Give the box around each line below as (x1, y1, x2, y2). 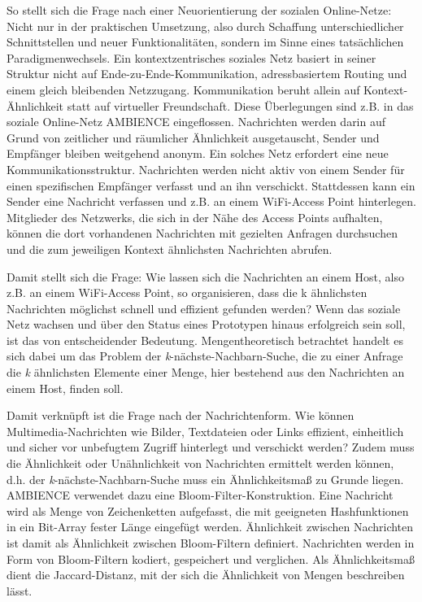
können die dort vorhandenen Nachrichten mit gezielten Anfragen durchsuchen (7, 225, 398, 242)
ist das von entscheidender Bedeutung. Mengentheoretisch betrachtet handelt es (7, 331, 403, 348)
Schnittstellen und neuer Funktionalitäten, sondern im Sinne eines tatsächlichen (7, 33, 404, 50)
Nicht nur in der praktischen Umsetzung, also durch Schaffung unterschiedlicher (7, 17, 404, 34)
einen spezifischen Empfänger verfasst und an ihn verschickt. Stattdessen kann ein (7, 177, 415, 194)
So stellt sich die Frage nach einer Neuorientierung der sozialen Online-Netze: (7, 2, 392, 18)
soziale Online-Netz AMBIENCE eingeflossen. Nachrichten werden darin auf (7, 113, 386, 130)
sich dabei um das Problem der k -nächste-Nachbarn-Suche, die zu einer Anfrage (7, 347, 403, 364)
